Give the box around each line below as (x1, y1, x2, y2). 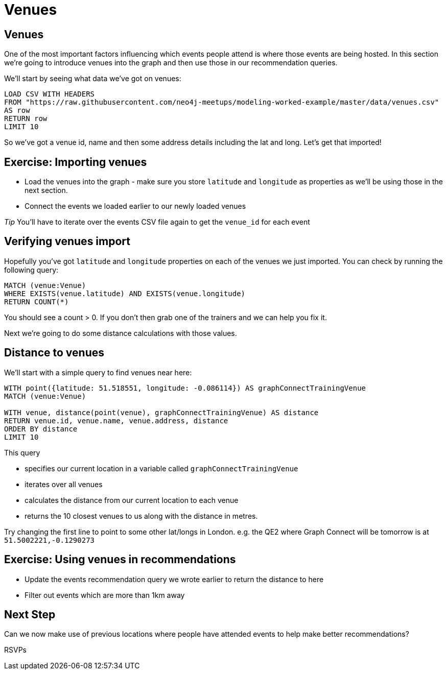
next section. (25, 186, 68, 195)
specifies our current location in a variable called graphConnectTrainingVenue (25, 464, 298, 473)
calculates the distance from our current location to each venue (25, 495, 239, 504)
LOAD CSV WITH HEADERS (4, 90, 95, 99)
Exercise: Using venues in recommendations (4, 553, 236, 566)
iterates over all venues (25, 479, 103, 489)
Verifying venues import (4, 235, 130, 248)
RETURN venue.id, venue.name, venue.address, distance (4, 416, 228, 425)
